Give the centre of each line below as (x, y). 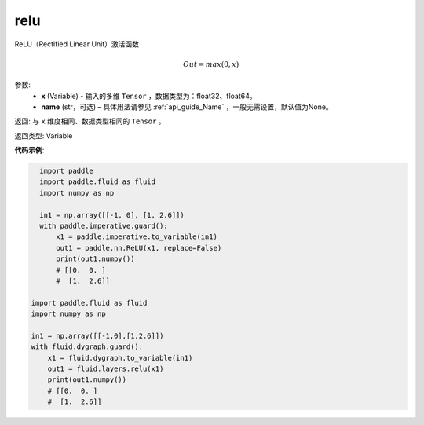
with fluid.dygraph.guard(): (87, 347)
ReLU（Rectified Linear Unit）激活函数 (77, 44)
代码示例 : (29, 150)
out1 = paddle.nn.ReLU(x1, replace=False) (139, 248)
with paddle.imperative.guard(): (104, 226)
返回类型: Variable (44, 136)
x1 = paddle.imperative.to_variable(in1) (137, 237)
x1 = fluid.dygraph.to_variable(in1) (120, 358)
